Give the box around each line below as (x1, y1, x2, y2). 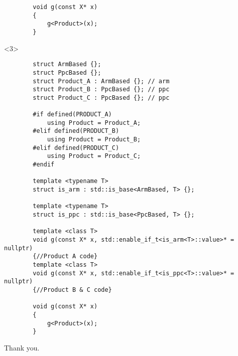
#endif (33, 161, 55, 168)
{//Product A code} (33, 253, 98, 260)
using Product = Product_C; (47, 152, 141, 160)
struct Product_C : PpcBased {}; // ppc (33, 94, 170, 101)
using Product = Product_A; (47, 119, 141, 126)
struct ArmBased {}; (33, 61, 101, 68)
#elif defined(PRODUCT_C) (33, 144, 120, 151)
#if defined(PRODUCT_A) (33, 111, 112, 118)
